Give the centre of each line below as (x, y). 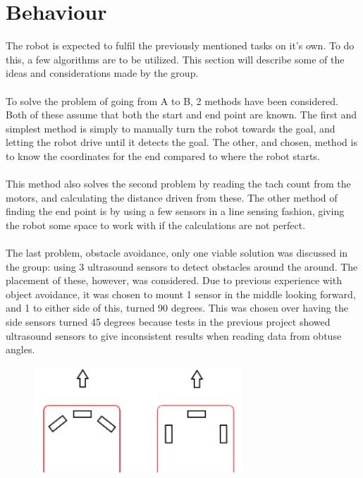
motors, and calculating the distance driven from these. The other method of (172, 197)
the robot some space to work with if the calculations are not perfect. (156, 225)
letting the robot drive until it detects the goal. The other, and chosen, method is (181, 142)
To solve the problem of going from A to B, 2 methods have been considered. (172, 100)
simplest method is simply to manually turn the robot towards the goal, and (171, 128)
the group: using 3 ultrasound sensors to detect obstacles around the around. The (182, 266)
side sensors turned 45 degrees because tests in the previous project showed (168, 321)
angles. (20, 349)
